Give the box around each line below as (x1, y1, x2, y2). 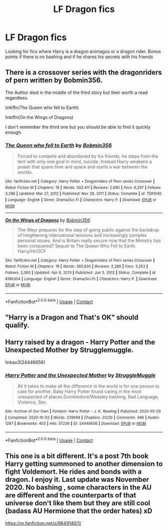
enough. (5, 129, 22, 135)
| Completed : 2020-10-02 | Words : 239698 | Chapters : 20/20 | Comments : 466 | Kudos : (5, 415, 160, 420)
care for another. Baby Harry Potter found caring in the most (17, 388, 142, 394)
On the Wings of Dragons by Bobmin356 (5, 217, 90, 223)
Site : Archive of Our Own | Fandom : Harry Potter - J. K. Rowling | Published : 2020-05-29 (5, 409, 161, 414)
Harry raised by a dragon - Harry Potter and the (5, 338, 155, 347)
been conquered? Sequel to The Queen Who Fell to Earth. (17, 242, 136, 249)
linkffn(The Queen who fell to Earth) (5, 104, 79, 110)
